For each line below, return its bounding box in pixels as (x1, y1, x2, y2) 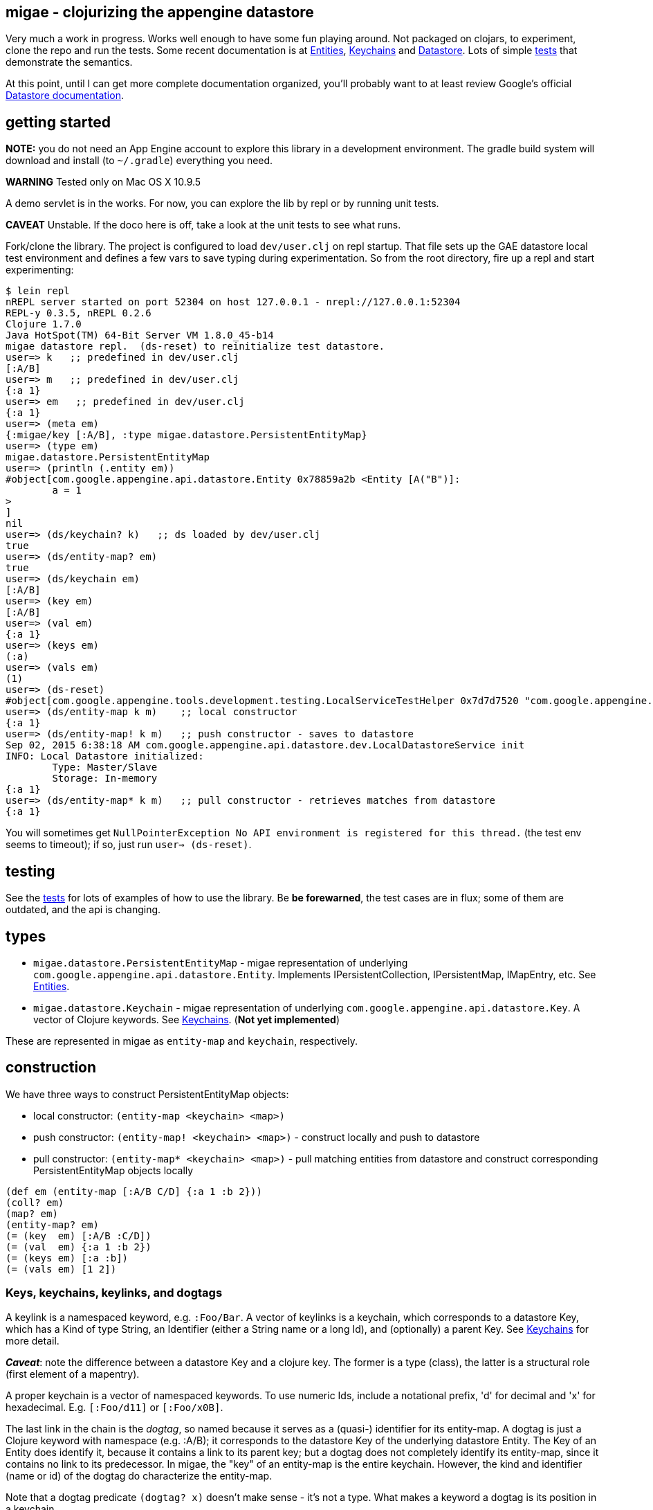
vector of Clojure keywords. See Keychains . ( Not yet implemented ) (33, 1013, 340, 1025)
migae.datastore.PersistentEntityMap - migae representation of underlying (33, 956, 408, 969)
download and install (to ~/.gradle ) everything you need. (6, 154, 273, 167)
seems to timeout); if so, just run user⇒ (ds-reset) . (6, 838, 252, 851)
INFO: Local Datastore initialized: (6, 750, 204, 762)
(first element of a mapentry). (6, 1367, 140, 1380)
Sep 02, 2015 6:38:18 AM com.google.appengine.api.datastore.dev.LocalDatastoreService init (6, 739, 525, 751)
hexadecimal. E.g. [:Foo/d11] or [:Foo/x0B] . (6, 1401, 223, 1413)
